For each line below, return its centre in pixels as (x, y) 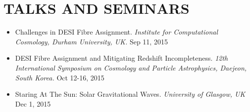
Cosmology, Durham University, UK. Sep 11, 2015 (91, 41)
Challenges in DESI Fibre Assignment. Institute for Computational (117, 32)
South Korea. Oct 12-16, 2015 (60, 77)
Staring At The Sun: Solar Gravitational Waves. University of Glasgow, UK (130, 94)
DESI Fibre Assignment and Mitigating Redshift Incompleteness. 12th (122, 58)
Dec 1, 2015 (33, 103)
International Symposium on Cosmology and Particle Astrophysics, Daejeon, (131, 67)
